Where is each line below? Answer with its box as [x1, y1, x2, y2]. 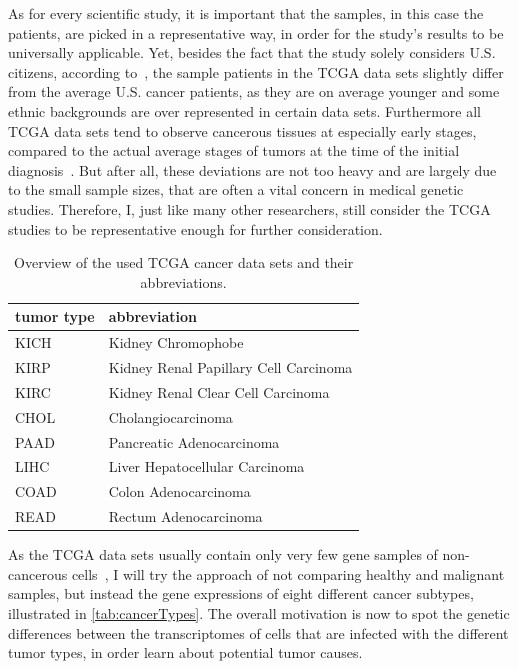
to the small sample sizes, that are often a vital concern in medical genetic [8, 179, 464, 200]
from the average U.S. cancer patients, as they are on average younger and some [8, 81, 500, 102]
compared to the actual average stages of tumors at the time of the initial [8, 140, 460, 161]
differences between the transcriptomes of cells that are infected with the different [8, 622, 509, 643]
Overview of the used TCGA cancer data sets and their [14, 252, 354, 273]
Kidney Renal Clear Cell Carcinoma [108, 381, 330, 402]
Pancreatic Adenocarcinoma [108, 431, 280, 452]
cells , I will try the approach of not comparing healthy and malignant [71, 563, 505, 584]
